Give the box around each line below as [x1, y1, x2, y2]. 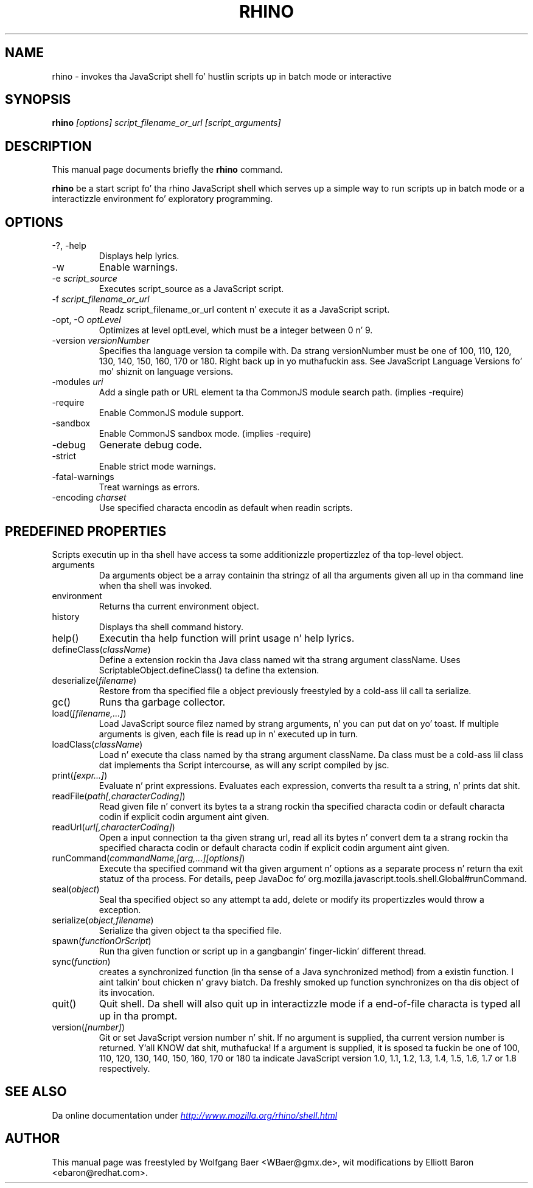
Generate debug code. [99, 439, 202, 451]
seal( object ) [52, 883, 100, 894]
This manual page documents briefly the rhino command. [52, 164, 283, 175]
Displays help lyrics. [99, 251, 179, 262]
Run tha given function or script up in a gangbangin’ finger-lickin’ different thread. [99, 945, 427, 956]
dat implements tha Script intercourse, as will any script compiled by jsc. [99, 759, 389, 770]
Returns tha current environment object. [99, 600, 259, 611]
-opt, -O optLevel [52, 314, 121, 325]
